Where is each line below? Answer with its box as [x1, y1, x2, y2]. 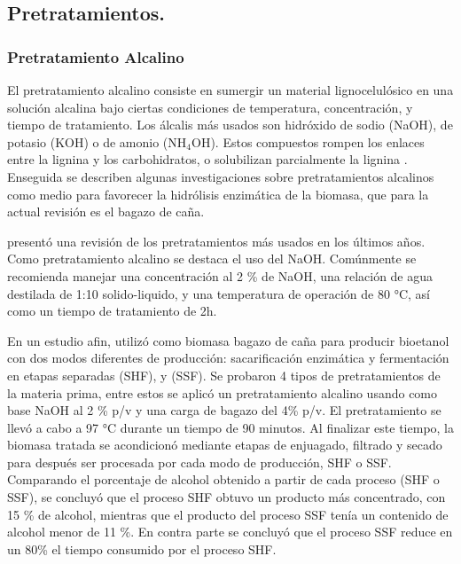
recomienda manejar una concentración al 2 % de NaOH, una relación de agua [7, 266, 434, 285]
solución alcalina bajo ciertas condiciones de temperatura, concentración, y [7, 98, 413, 116]
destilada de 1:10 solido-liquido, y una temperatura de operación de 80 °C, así [7, 284, 430, 302]
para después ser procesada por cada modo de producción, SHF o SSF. [7, 452, 392, 471]
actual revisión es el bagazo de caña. [7, 202, 205, 221]
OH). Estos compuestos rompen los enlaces [191, 132, 425, 151]
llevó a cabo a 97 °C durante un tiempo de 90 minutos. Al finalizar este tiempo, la [7, 418, 455, 436]
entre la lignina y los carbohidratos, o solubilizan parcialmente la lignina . [7, 150, 408, 168]
